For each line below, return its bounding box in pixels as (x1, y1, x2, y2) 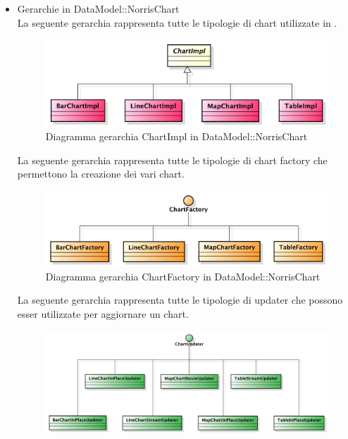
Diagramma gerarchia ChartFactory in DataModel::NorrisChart (45, 268, 321, 283)
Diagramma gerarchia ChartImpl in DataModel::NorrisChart (45, 129, 308, 144)
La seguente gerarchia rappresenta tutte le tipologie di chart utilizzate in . (17, 15, 337, 30)
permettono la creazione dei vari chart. (17, 166, 185, 181)
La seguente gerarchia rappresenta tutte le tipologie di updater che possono (17, 292, 343, 307)
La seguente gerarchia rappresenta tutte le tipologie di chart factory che (17, 152, 328, 167)
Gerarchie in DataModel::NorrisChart (17, 1, 180, 16)
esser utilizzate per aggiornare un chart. (17, 306, 189, 321)
